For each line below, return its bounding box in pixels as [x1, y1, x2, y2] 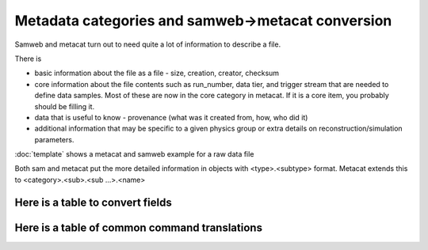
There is [14, 54, 42, 63]
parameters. [34, 134, 75, 144]
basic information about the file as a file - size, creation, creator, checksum [34, 68, 280, 78]
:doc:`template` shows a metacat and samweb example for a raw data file [14, 150, 254, 159]
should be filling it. [34, 101, 95, 111]
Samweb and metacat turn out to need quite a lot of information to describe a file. [14, 40, 281, 49]
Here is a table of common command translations [14, 221, 263, 234]
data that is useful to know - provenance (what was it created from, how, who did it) [34, 112, 308, 122]
